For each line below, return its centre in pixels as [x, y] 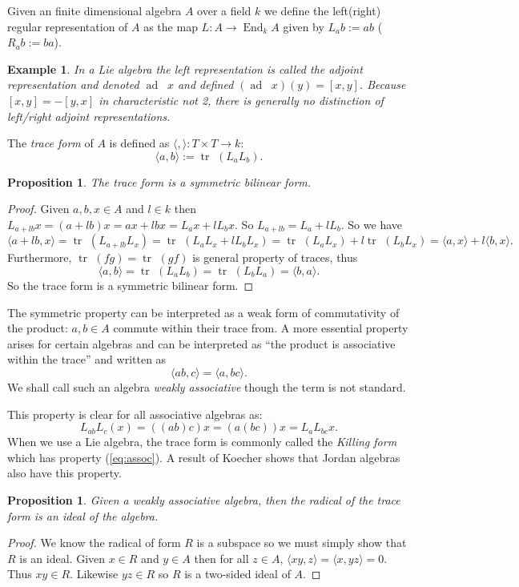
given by [304, 26]
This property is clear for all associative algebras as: [135, 414]
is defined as [139, 143]
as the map [171, 26]
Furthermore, [40, 257]
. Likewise [94, 574]
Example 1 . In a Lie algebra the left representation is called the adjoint [185, 68]
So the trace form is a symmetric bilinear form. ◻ [131, 285]
